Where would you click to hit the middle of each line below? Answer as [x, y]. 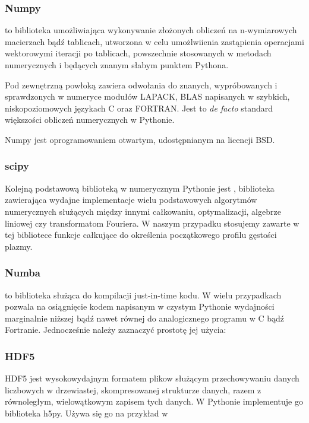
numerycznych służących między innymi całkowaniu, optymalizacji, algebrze [143, 211]
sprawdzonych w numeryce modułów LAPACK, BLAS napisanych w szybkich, [147, 96]
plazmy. [19, 246]
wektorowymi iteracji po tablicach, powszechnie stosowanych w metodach [138, 53]
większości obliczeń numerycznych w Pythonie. [90, 120]
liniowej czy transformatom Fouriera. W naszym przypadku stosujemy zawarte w [152, 223]
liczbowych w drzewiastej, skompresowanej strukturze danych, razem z [133, 389]
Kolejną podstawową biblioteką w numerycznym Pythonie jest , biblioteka [140, 188]
